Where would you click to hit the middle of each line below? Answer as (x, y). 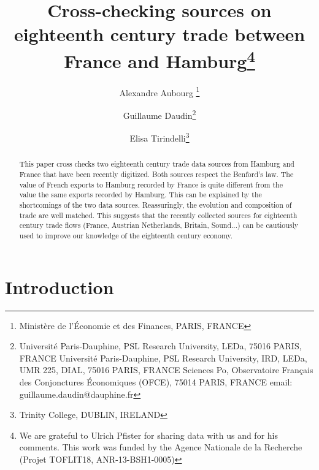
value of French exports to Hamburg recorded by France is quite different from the (151, 184)
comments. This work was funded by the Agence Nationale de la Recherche (161, 447)
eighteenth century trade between (159, 34)
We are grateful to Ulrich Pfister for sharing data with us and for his (148, 435)
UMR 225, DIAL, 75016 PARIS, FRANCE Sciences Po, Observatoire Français (166, 370)
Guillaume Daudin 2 (159, 114)
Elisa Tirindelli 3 (159, 137)
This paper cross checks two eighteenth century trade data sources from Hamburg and (157, 164)
